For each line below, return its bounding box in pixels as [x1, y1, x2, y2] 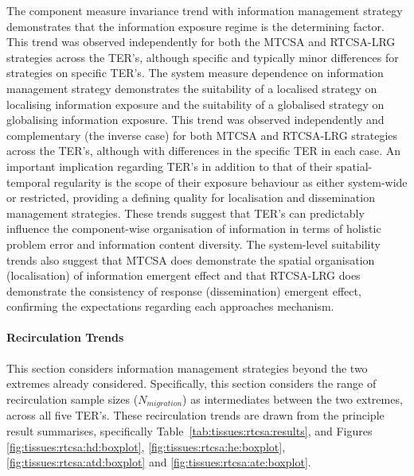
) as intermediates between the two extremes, [182, 390, 403, 407]
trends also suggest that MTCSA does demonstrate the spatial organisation [6, 251, 375, 268]
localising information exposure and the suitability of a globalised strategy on [6, 95, 385, 112]
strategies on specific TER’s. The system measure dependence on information [6, 64, 384, 81]
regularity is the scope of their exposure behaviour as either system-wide [53, 173, 408, 190]
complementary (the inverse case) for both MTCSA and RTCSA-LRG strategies [6, 126, 398, 143]
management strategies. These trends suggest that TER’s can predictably [6, 204, 365, 221]
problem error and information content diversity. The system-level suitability [6, 235, 381, 252]
